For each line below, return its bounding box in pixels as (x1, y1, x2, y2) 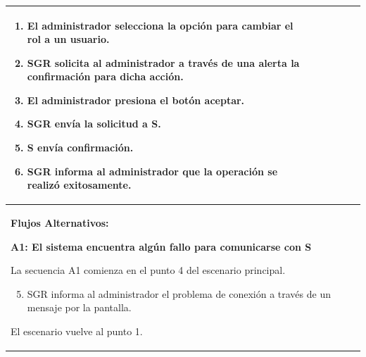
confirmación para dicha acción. (27, 69, 184, 84)
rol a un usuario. (27, 32, 110, 46)
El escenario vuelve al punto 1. (11, 324, 143, 339)
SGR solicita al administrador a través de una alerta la (27, 55, 300, 70)
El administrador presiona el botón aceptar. (27, 92, 245, 107)
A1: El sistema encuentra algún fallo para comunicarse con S (11, 239, 312, 253)
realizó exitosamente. (27, 177, 132, 192)
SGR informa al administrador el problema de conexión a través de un (27, 286, 331, 301)
